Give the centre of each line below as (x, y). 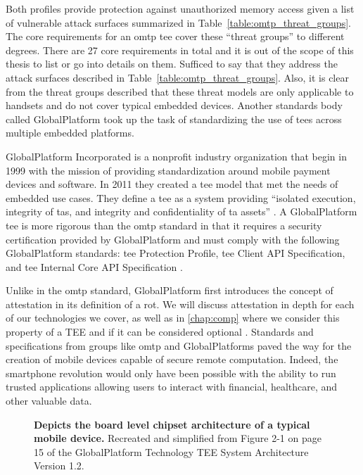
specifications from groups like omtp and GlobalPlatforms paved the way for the (179, 345)
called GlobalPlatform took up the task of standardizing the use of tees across (174, 119)
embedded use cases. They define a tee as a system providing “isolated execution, (181, 197)
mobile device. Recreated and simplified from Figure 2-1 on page (178, 438)
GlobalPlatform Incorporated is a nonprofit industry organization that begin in (176, 156)
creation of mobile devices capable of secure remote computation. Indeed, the (172, 359)
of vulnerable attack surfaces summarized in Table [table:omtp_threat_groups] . (178, 22)
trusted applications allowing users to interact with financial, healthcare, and (172, 387)
